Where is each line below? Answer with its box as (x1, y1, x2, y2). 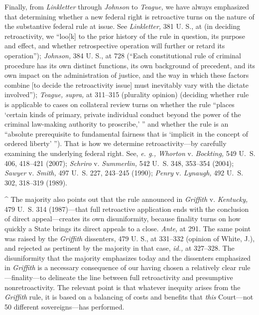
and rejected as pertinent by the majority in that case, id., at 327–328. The (4, 243, 235, 253)
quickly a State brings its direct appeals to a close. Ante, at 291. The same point (4, 223, 251, 234)
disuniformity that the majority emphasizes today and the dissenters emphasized (4, 252, 251, 263)
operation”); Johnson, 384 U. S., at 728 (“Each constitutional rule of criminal (4, 50, 242, 60)
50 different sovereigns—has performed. (4, 301, 125, 312)
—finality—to (4, 272, 46, 283)
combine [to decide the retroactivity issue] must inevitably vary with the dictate (4, 79, 249, 90)
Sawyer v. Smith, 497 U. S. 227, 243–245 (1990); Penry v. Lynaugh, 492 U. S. (4, 167, 244, 178)
